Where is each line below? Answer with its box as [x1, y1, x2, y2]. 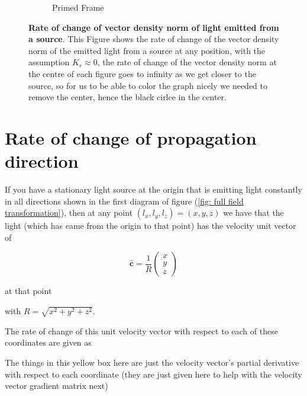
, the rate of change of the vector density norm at [97, 56, 277, 68]
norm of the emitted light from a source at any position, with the [28, 44, 266, 56]
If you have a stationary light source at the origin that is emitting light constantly [5, 183, 302, 196]
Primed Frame [52, 1, 104, 13]
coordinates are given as [5, 336, 92, 349]
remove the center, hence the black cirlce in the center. [28, 91, 227, 103]
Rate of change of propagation [5, 125, 257, 149]
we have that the [223, 206, 284, 219]
